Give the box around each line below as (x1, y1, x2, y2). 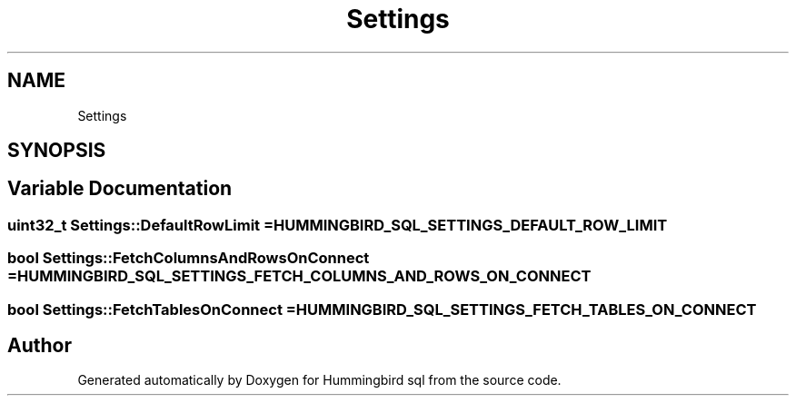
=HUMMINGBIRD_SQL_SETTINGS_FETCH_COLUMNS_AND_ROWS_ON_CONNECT (7, 267, 592, 286)
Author (7, 334, 72, 358)
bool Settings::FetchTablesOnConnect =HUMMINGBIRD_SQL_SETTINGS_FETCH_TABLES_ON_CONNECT (7, 300, 757, 319)
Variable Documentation (7, 177, 233, 201)
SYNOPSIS (7, 139, 106, 162)
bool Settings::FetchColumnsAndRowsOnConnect (7, 249, 370, 268)
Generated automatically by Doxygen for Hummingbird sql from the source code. (77, 372, 562, 388)
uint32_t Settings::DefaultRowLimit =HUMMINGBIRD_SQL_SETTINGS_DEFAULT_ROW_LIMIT (7, 215, 668, 234)
